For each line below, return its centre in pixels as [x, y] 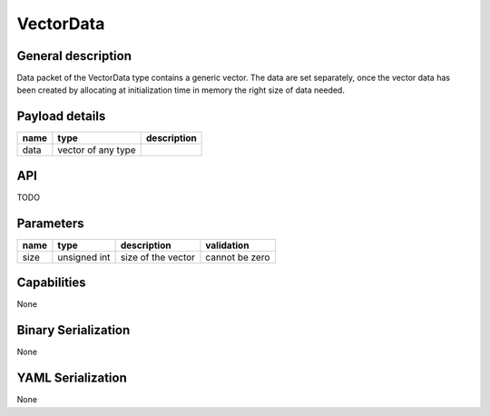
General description [74, 56]
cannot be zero [238, 257]
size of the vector [157, 257]
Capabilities [51, 283]
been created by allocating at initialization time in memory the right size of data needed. [181, 90]
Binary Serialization [73, 330]
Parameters [50, 223]
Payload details [61, 117]
